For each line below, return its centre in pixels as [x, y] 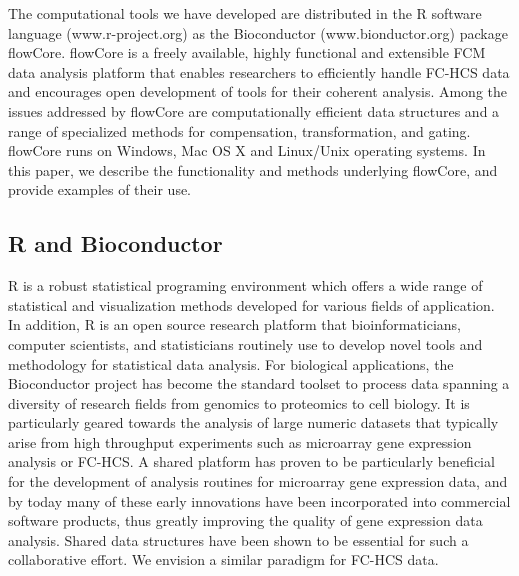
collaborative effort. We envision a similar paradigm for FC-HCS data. [223, 559]
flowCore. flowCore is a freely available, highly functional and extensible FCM [247, 52]
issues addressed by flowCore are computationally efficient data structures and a [254, 110]
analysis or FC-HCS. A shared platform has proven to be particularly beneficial [251, 461]
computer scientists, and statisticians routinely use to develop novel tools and [245, 343]
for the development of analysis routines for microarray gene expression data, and [258, 481]
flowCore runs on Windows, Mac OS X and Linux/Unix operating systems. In [247, 150]
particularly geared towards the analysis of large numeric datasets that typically [253, 422]
